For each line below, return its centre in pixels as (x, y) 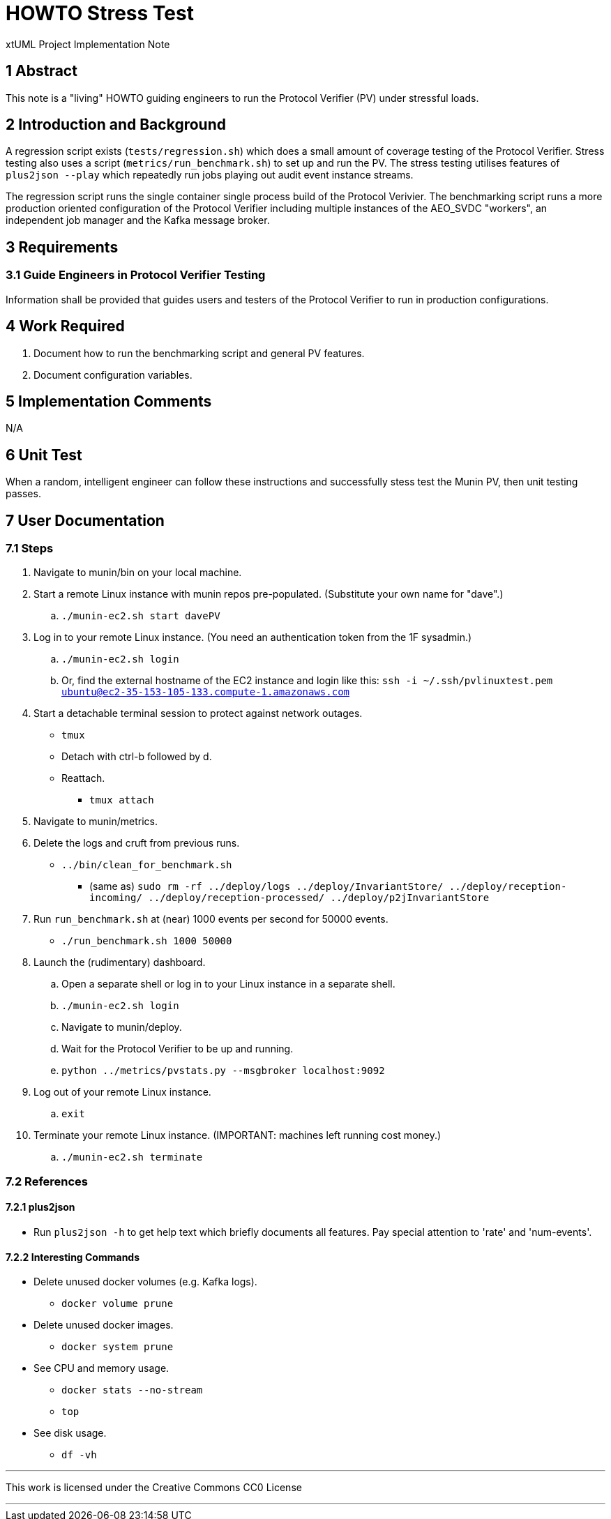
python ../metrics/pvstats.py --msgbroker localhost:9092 (223, 1071)
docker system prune (118, 1347)
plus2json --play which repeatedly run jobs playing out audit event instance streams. (210, 175)
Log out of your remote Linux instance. (122, 1092)
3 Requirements (62, 247)
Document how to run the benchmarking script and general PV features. (199, 353)
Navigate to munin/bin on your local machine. (138, 573)
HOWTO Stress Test (100, 13)
